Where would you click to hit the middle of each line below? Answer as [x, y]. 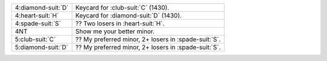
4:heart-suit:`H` [37, 15]
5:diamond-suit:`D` [42, 47]
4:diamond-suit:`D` [42, 8]
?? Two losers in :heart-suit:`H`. [120, 23]
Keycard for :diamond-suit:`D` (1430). [128, 15]
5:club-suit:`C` [35, 39]
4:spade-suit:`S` [38, 23]
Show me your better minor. [115, 31]
